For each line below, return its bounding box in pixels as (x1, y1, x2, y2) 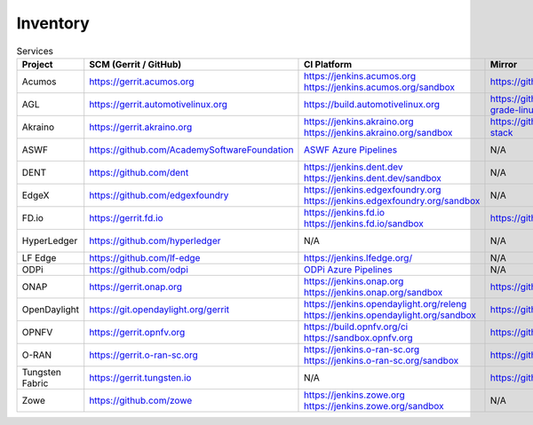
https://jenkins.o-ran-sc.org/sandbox (303, 354, 459, 366)
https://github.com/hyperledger (89, 234, 221, 247)
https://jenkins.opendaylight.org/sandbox (303, 309, 477, 321)
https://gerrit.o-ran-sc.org (89, 349, 199, 361)
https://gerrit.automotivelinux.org (89, 98, 228, 110)
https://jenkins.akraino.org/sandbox (303, 126, 453, 138)
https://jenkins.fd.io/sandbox (303, 217, 424, 230)
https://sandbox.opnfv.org (303, 331, 413, 343)
